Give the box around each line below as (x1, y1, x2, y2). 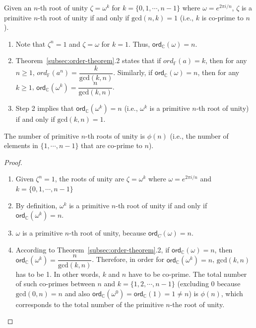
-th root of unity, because (69, 228, 146, 238)
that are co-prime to (81, 140, 142, 151)
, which (221, 288, 243, 298)
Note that (15, 38, 46, 49)
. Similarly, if (113, 67, 153, 78)
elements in (4, 140, 38, 151)
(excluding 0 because (177, 278, 241, 289)
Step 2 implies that (15, 103, 74, 113)
